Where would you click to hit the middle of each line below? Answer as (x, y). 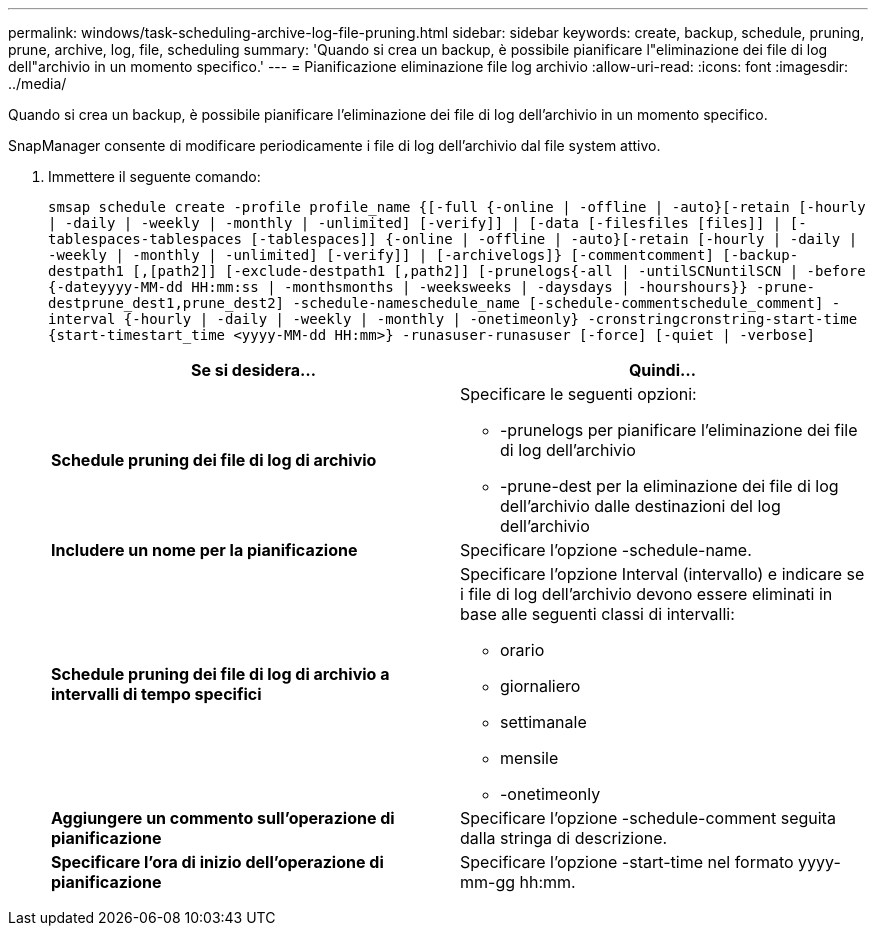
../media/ (37, 83)
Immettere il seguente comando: (154, 176)
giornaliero (540, 686)
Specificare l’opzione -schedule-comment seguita (648, 818)
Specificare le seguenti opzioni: (578, 394)
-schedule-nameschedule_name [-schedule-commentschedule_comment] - (566, 303)
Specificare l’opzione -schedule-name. (606, 550)
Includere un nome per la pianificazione (204, 550)
